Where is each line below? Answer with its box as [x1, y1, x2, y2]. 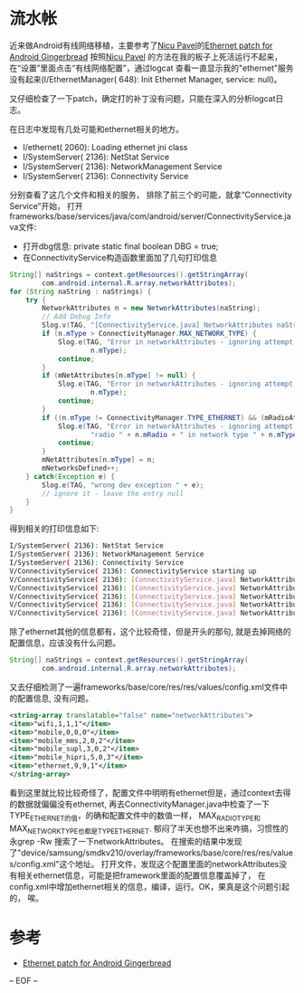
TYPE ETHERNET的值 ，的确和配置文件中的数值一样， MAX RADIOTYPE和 [9, 809, 261, 823]
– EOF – [9, 975, 38, 987]
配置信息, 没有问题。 [16, 692, 93, 703]
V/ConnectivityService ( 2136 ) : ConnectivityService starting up [9, 567, 257, 576]
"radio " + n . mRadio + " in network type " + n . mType [90, 430, 298, 439]
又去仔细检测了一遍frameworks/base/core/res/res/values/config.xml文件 [9, 681, 280, 692]
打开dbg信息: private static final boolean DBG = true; [22, 241, 219, 252]
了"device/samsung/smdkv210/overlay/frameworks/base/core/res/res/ [9, 847, 273, 858]
